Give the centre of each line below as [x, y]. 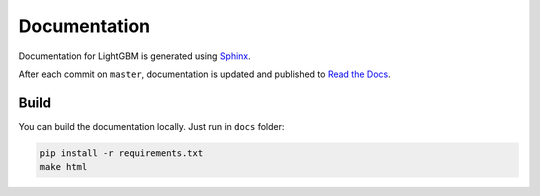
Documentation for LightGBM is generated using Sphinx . [135, 56]
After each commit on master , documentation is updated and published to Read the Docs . [205, 74]
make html [63, 167]
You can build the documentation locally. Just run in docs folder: [151, 126]
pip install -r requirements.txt [121, 153]
